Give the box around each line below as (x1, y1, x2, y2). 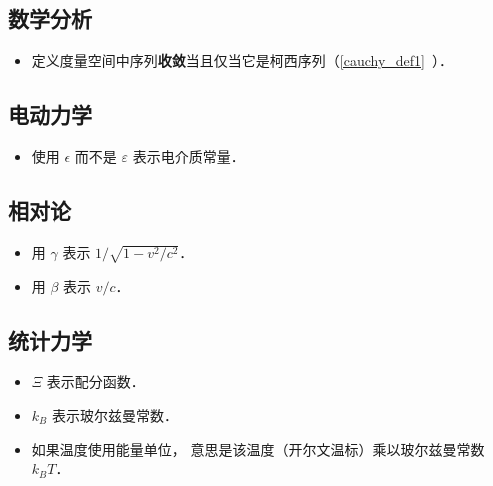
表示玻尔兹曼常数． (51, 404, 178, 425)
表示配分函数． (46, 371, 145, 392)
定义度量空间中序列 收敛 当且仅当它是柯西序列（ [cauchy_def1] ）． (31, 50, 453, 71)
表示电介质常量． (132, 146, 245, 166)
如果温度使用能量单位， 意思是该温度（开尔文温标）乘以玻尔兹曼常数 (31, 438, 485, 459)
